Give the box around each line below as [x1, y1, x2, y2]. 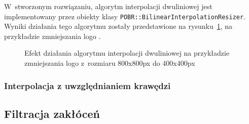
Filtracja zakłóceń [4, 105, 100, 121]
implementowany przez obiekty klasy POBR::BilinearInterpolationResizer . [4, 11, 246, 21]
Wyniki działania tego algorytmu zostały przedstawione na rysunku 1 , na [4, 21, 233, 31]
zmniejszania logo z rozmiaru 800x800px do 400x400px [24, 58, 195, 68]
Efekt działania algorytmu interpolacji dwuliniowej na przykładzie [24, 48, 230, 58]
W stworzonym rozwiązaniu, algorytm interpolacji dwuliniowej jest [4, 1, 212, 11]
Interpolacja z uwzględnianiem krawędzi [4, 79, 171, 92]
